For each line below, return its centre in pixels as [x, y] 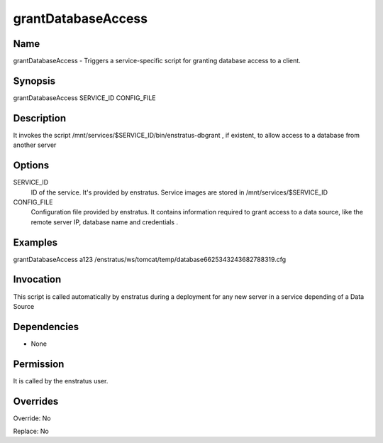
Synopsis [34, 81]
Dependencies [46, 327]
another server [35, 145]
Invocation [37, 279]
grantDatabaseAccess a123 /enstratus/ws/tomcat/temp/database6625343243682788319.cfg [150, 259]
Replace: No [31, 431]
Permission [39, 364]
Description [40, 118]
